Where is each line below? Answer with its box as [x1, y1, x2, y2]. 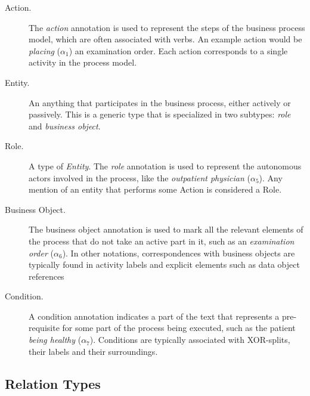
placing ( [29, 44, 61, 57]
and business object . [29, 119, 101, 132]
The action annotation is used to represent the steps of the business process [29, 21, 305, 33]
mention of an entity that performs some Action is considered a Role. [29, 183, 282, 196]
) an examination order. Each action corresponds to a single [69, 44, 288, 57]
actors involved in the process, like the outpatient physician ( [29, 171, 250, 184]
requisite [29, 321, 60, 334]
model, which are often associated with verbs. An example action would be [29, 33, 302, 45]
